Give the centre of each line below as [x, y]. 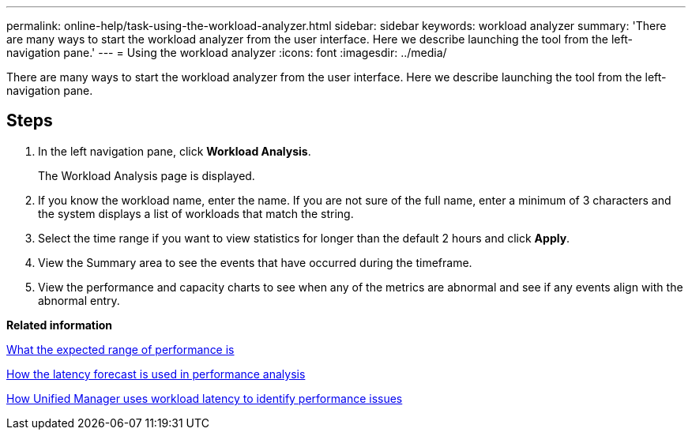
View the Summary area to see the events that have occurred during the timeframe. [255, 262]
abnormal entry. [79, 300]
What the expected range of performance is [120, 349]
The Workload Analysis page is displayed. [147, 175]
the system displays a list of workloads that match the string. [196, 213]
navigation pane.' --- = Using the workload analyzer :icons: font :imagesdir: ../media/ [227, 53]
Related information [60, 325]
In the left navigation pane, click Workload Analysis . [175, 151]
